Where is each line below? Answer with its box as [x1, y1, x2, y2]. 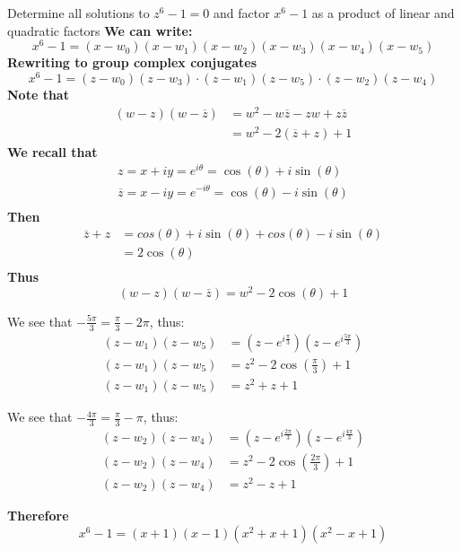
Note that [7, 84, 69, 103]
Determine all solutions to [7, 4, 150, 22]
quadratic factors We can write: [7, 21, 193, 39]
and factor [213, 4, 270, 22]
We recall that [7, 142, 98, 161]
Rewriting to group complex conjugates [7, 53, 257, 72]
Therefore [7, 506, 69, 525]
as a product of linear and [311, 4, 455, 22]
